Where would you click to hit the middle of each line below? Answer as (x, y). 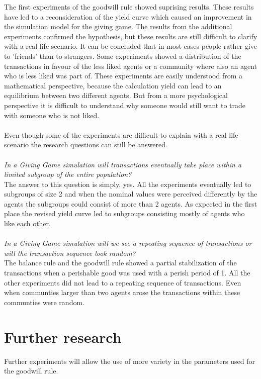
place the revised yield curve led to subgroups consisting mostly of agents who (124, 213)
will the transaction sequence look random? (70, 253)
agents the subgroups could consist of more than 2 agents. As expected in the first (131, 203)
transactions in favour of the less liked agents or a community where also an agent (131, 66)
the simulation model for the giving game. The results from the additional (118, 26)
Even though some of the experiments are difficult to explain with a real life (121, 134)
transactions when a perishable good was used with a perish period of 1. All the (127, 273)
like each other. (27, 223)
